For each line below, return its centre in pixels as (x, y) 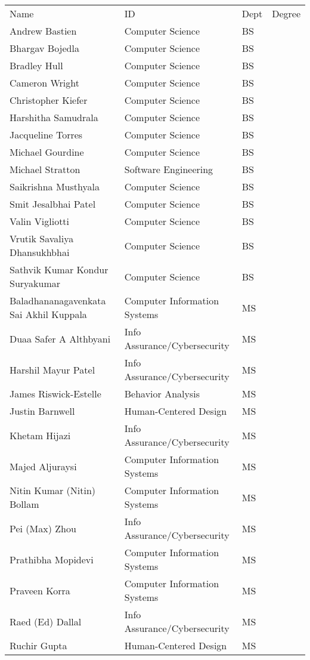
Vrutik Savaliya (42, 238)
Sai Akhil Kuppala (48, 314)
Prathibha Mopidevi (52, 559)
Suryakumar (35, 283)
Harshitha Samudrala (54, 117)
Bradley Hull (36, 65)
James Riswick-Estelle (55, 394)
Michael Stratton (45, 169)
